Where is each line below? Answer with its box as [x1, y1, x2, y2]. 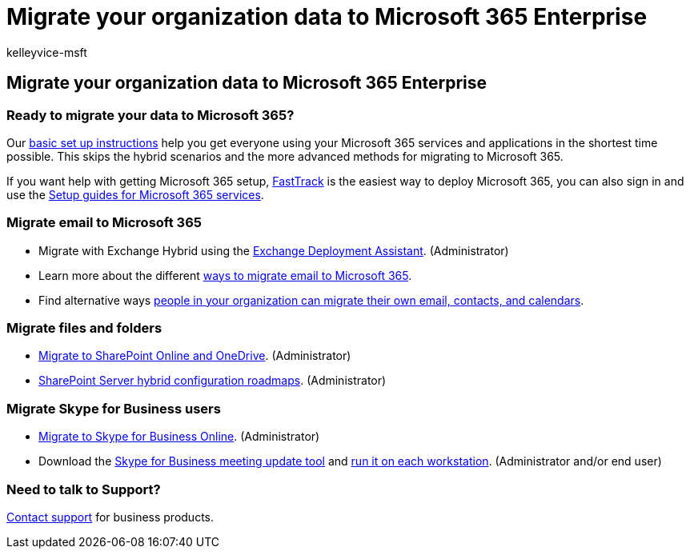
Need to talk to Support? [6, 481, 161, 497]
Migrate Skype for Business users [6, 400, 221, 417]
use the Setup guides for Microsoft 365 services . [6, 187, 264, 202]
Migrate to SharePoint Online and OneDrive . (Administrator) [38, 349, 351, 363]
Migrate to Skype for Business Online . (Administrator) [38, 429, 320, 444]
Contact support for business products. [6, 509, 215, 524]
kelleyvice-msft [6, 45, 87, 59]
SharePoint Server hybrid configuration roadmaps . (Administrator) [38, 373, 387, 388]
